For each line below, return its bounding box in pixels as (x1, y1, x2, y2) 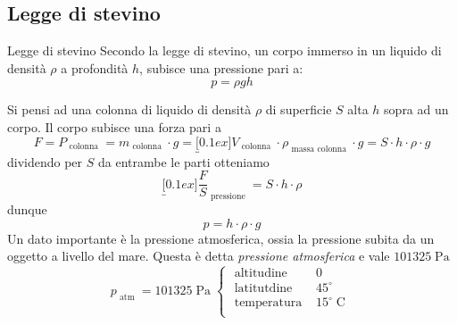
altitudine (234, 267, 287, 280)
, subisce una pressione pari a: (139, 58, 303, 77)
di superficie (265, 100, 332, 119)
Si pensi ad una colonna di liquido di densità (7, 100, 252, 119)
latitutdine (234, 281, 293, 295)
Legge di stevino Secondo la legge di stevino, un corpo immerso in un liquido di (7, 41, 442, 60)
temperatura (234, 296, 303, 310)
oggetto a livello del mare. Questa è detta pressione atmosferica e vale (7, 246, 390, 265)
